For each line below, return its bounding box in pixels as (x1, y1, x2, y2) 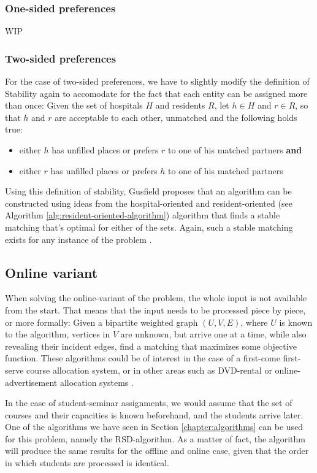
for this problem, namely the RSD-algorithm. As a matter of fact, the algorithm (5, 432, 305, 445)
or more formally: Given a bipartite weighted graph (5, 315, 198, 328)
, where (240, 315, 268, 328)
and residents (155, 99, 205, 112)
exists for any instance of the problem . (5, 233, 152, 245)
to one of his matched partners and (168, 144, 302, 156)
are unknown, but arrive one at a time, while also (120, 328, 307, 340)
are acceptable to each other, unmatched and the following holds (55, 110, 297, 123)
